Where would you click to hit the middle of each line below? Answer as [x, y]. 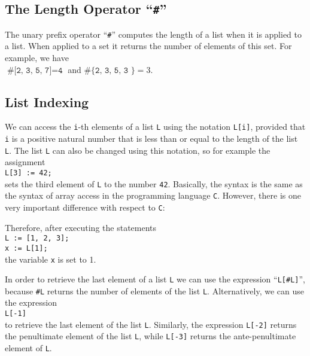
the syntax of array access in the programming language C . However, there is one [153, 195]
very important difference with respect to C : [85, 207]
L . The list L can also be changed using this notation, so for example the [138, 150]
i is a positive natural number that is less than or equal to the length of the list [151, 139]
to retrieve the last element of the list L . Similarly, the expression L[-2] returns [151, 324]
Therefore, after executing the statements [81, 227]
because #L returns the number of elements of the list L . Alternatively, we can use [154, 290]
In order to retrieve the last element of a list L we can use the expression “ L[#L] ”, [155, 279]
